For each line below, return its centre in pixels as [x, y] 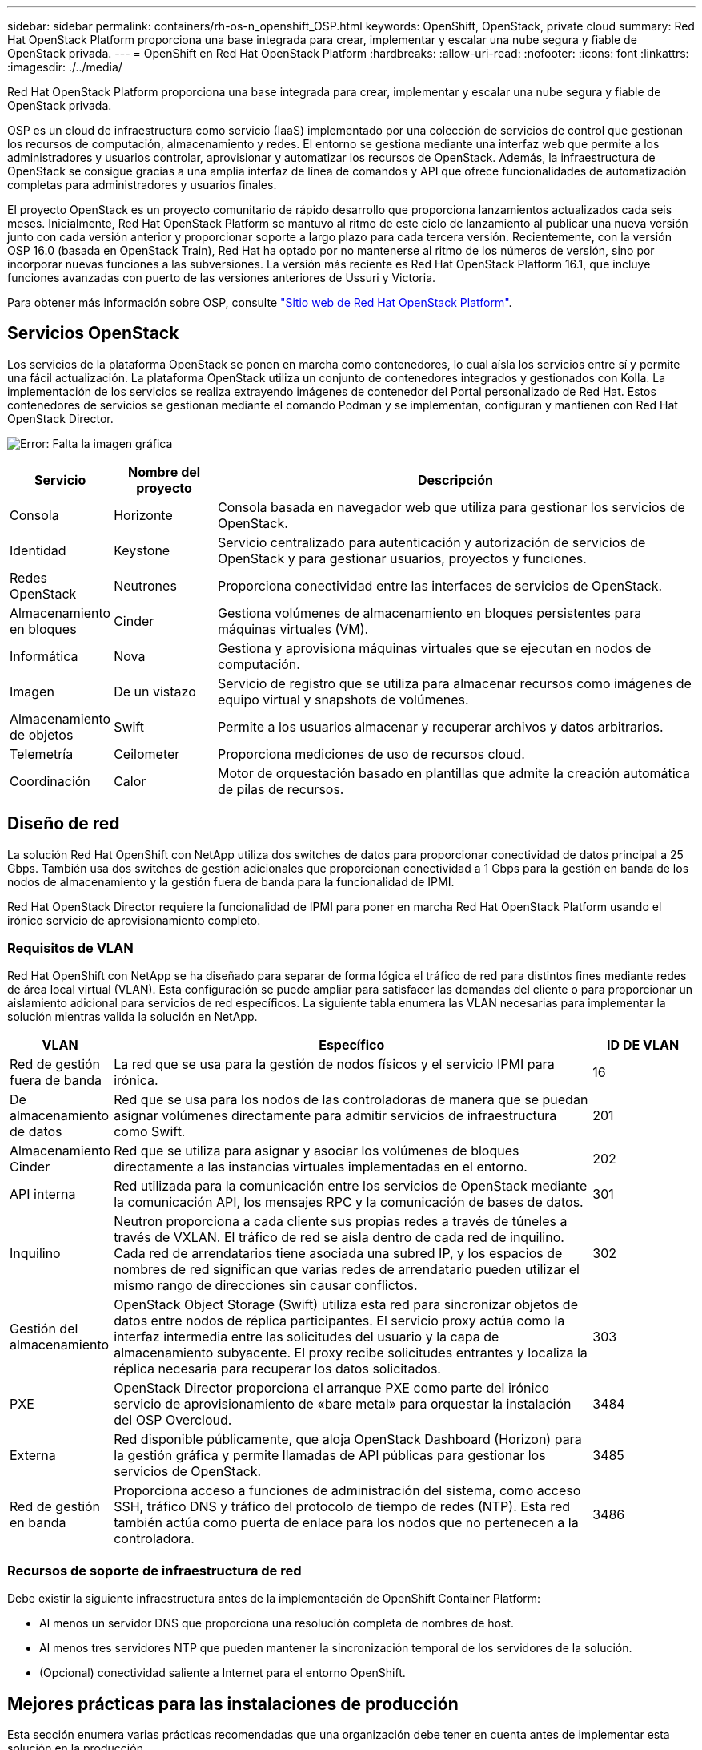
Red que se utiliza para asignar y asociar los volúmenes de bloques [317, 1151]
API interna [43, 1194]
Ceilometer [147, 754]
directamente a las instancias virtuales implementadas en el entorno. [321, 1167]
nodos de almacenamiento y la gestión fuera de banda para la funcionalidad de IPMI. [231, 881]
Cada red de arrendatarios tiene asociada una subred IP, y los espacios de [338, 1254]
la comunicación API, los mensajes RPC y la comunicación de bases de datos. [349, 1202]
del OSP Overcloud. [173, 1420]
